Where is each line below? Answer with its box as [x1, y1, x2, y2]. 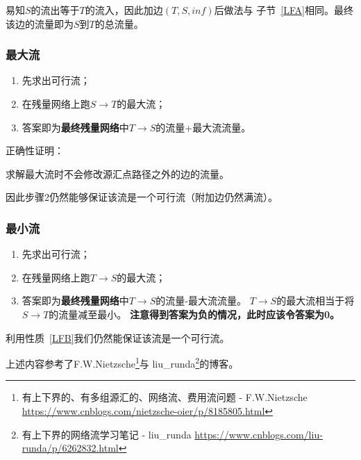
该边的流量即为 [6, 16, 74, 31]
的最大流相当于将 [276, 293, 355, 308]
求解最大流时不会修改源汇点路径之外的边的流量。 [6, 166, 229, 181]
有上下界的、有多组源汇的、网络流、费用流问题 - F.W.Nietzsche [22, 390, 308, 404]
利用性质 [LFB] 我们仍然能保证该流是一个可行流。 [6, 330, 230, 345]
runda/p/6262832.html [22, 441, 119, 455]
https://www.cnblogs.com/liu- [194, 427, 323, 441]
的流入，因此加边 [85, 3, 163, 17]
